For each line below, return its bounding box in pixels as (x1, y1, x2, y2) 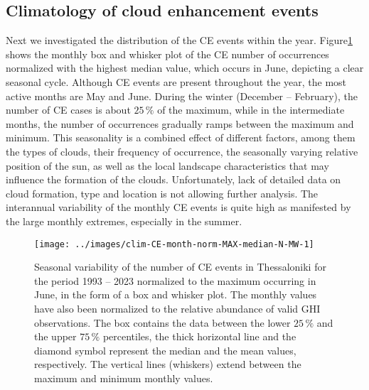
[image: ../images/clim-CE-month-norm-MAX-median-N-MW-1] (34, 239, 314, 249)
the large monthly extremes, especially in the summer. (6, 213, 242, 228)
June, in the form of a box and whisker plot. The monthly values (34, 287, 317, 302)
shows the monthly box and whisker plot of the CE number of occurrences (6, 46, 329, 61)
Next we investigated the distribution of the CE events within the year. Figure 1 (6, 33, 353, 48)
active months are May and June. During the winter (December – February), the (6, 88, 358, 103)
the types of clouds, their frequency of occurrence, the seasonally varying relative (6, 143, 358, 158)
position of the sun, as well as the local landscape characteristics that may (6, 158, 329, 173)
